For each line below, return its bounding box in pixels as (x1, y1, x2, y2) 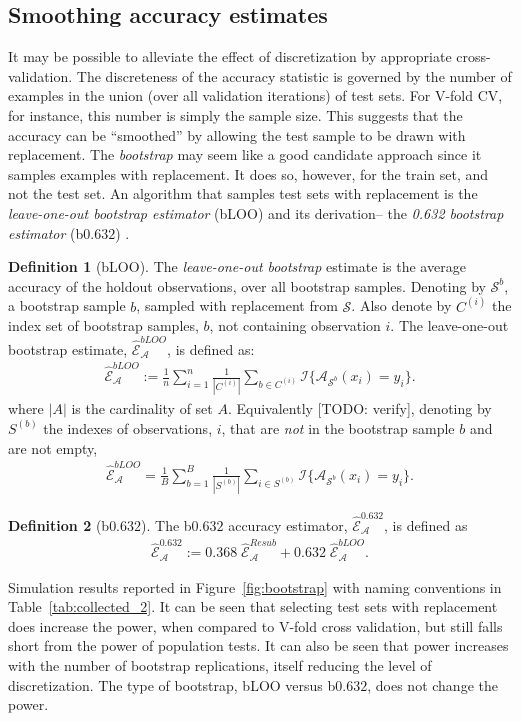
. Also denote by (351, 295, 452, 316)
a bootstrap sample (8, 295, 126, 316)
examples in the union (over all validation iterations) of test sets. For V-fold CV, (8, 85, 503, 106)
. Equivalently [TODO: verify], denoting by (227, 398, 492, 419)
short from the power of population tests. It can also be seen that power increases (8, 635, 509, 656)
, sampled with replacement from (136, 295, 338, 316)
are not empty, (8, 437, 98, 458)
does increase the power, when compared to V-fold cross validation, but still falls (8, 615, 503, 636)
